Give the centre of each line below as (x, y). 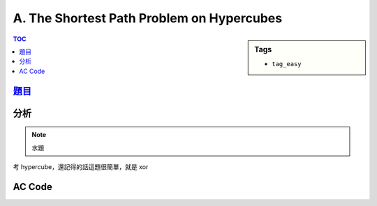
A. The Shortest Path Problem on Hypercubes (148, 18)
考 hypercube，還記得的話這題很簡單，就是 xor (81, 166)
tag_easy (287, 64)
